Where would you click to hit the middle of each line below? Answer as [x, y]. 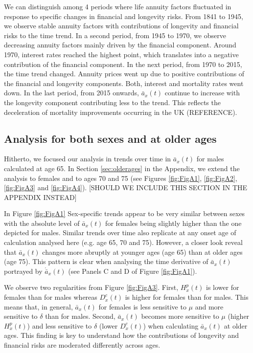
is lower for [223, 287]
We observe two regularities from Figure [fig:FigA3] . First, [91, 287]
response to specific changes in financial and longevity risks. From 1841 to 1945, [124, 16]
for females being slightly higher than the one [173, 223]
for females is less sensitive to [142, 306]
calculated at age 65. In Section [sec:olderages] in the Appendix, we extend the [122, 168]
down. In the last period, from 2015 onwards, [72, 93]
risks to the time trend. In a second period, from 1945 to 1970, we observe [115, 35]
